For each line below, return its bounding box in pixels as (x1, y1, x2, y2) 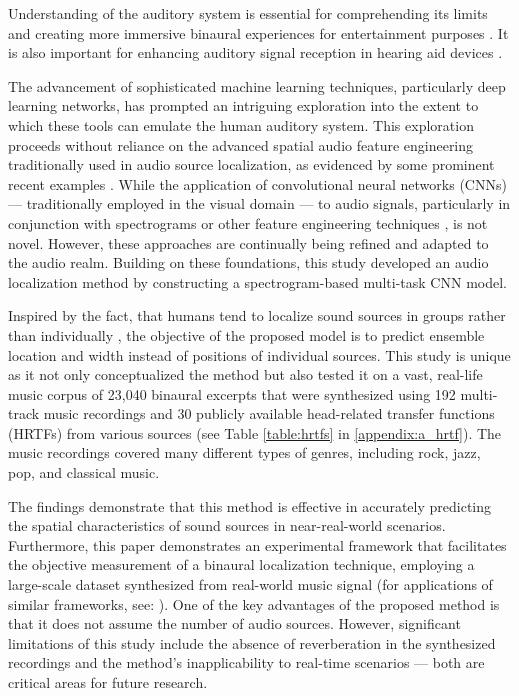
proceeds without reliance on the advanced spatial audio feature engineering (8, 134, 474, 155)
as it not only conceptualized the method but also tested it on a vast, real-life (8, 364, 483, 385)
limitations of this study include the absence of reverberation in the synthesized (8, 632, 496, 653)
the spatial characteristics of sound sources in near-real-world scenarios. (8, 515, 446, 536)
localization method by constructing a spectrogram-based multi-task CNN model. (8, 271, 507, 292)
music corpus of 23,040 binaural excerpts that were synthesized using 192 (8, 383, 456, 404)
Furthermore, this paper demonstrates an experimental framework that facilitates (8, 534, 507, 555)
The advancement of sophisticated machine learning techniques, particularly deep (8, 75, 506, 96)
